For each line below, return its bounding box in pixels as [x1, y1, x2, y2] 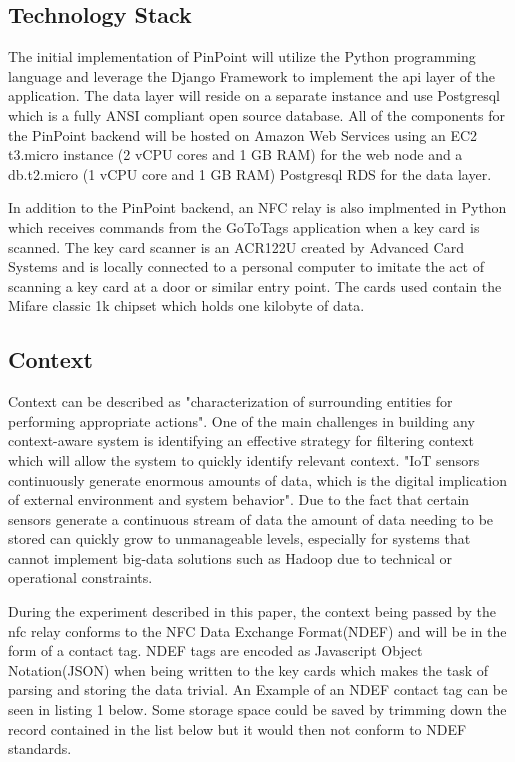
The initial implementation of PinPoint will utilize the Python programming [8, 46, 476, 67]
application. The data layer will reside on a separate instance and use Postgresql [8, 85, 500, 106]
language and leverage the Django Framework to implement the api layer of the [8, 65, 496, 86]
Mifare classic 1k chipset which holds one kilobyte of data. [8, 295, 365, 316]
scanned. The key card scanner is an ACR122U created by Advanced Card [8, 236, 464, 257]
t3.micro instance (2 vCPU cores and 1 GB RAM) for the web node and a [8, 144, 463, 165]
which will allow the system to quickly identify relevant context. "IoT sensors [8, 449, 480, 470]
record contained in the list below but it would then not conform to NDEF [8, 718, 467, 739]
